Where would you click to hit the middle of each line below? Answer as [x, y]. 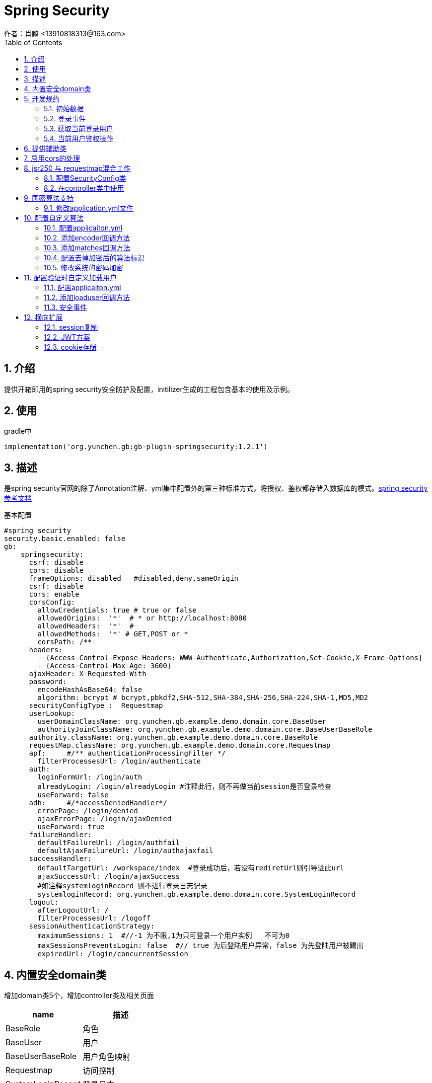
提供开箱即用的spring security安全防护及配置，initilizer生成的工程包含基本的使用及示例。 [149, 389]
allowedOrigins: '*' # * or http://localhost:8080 [142, 618]
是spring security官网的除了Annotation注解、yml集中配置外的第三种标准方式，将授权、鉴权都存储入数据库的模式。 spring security [216, 488]
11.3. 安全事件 [66, 307]
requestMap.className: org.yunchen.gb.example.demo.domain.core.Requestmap [180, 745]
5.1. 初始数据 [64, 108]
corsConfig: [52, 602]
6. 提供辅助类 [45, 148]
